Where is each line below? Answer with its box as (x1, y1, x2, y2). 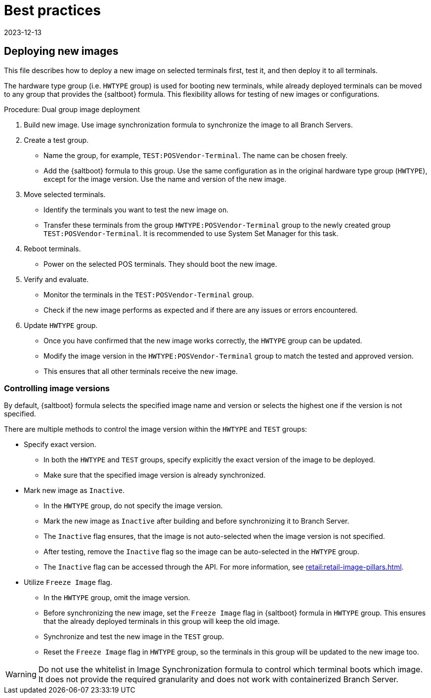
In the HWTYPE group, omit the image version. (43, 593, 190, 602)
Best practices (4, 2, 101, 19)
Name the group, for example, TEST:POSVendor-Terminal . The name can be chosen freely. (43, 151, 348, 160)
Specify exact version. (24, 440, 96, 449)
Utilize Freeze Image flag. (24, 578, 112, 587)
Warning (5, 669, 37, 680)
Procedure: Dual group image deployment (4, 105, 140, 114)
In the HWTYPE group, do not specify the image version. (43, 501, 223, 510)
